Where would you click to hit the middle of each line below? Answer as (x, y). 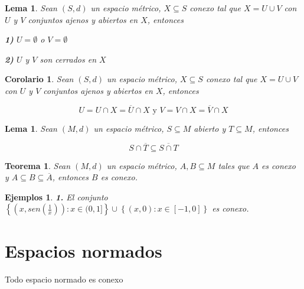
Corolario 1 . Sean (39, 79)
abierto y (210, 128)
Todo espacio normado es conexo (64, 279)
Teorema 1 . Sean (38, 165)
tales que (234, 165)
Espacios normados (84, 250)
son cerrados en (68, 59)
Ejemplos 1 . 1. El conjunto (56, 197)
